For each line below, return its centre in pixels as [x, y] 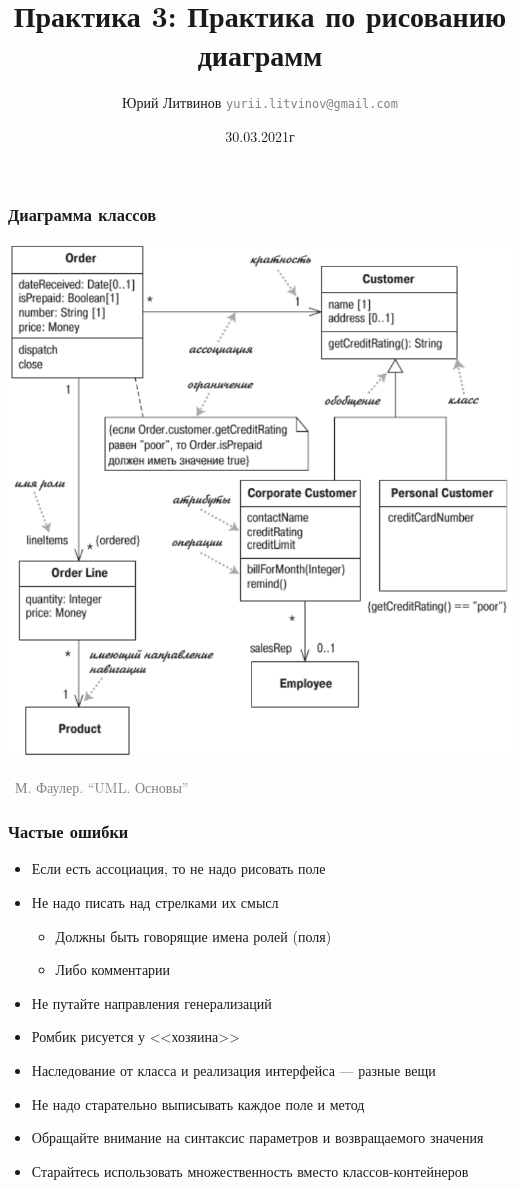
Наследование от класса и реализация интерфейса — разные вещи [233, 1069]
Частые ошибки [68, 831]
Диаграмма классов [82, 213]
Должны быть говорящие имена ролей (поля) [193, 935]
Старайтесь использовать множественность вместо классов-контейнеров [250, 1170]
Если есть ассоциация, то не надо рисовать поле [178, 868]
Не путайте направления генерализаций [151, 1002]
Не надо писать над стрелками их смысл [155, 902]
